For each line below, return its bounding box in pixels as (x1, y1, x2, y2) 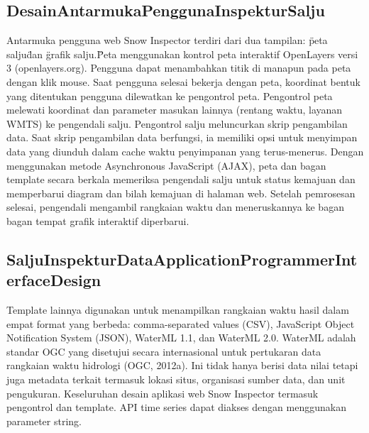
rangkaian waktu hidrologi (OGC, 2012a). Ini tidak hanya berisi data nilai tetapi (6, 358, 358, 373)
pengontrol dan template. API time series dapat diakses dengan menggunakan (6, 400, 346, 415)
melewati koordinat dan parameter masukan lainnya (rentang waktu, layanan (6, 102, 343, 117)
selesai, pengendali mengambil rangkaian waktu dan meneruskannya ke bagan (6, 199, 344, 214)
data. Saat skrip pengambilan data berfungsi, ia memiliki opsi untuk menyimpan (6, 130, 358, 145)
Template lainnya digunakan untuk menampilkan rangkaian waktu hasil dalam (6, 302, 349, 317)
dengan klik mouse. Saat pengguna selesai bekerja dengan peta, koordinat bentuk (6, 74, 360, 89)
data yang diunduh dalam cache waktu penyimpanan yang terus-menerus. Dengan (6, 143, 364, 158)
